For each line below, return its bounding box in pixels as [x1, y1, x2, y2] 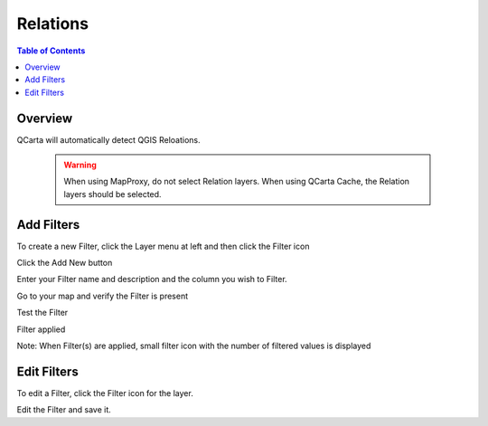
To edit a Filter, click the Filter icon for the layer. [16, 387, 193, 398]
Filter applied [16, 324, 66, 335]
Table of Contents [16, 45, 86, 56]
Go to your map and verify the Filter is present [16, 290, 189, 301]
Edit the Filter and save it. [16, 404, 112, 415]
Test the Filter [16, 308, 69, 318]
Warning [63, 159, 97, 171]
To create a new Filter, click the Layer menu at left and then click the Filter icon [16, 241, 310, 251]
